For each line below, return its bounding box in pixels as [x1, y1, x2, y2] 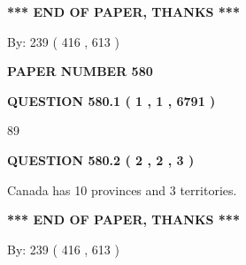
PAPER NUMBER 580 [7, 62, 153, 80]
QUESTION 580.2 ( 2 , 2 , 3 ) [7, 150, 195, 169]
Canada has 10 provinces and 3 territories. [7, 180, 237, 199]
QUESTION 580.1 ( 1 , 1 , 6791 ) [7, 91, 216, 110]
